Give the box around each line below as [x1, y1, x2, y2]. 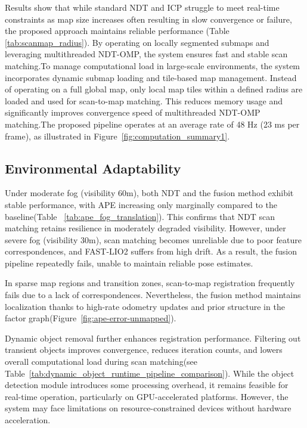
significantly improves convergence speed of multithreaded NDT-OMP [5, 106, 261, 119]
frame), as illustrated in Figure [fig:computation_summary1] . [5, 129, 230, 142]
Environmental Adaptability [5, 159, 181, 177]
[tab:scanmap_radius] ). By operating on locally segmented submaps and [5, 36, 269, 48]
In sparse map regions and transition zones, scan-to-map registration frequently [5, 277, 295, 289]
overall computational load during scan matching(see [5, 355, 198, 368]
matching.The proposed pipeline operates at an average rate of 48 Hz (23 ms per [5, 117, 300, 130]
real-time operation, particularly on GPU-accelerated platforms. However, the [5, 390, 289, 402]
